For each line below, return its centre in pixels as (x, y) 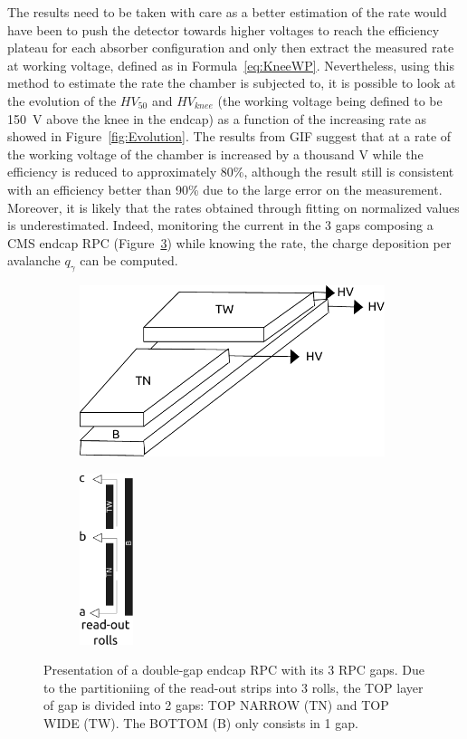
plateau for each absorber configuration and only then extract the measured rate (231, 48)
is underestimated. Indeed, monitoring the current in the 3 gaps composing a (220, 225)
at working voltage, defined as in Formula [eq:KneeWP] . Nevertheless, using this (231, 65)
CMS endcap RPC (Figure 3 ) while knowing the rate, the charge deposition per (229, 242)
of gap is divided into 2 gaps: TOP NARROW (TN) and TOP (216, 705)
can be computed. (129, 260)
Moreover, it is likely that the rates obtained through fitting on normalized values (233, 207)
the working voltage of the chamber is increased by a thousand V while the (215, 154)
